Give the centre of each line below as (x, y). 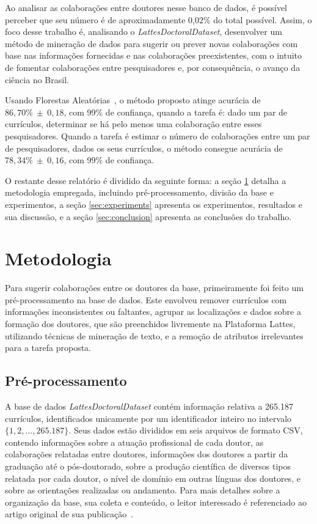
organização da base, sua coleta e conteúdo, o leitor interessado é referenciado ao (156, 502)
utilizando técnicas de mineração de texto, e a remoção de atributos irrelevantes (154, 335)
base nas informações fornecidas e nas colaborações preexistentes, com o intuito (154, 55)
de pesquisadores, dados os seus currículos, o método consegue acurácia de (144, 148)
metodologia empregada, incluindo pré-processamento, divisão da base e (139, 192)
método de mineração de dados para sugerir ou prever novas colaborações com (151, 43)
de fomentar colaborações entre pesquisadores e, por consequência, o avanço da (153, 67)
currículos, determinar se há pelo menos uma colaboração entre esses (133, 124)
